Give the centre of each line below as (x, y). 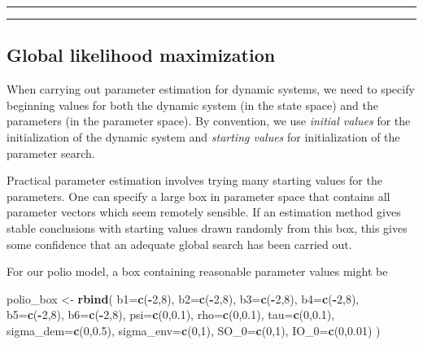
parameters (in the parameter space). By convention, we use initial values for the (209, 121)
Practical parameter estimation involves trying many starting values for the (194, 180)
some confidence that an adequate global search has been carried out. (179, 244)
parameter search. (51, 153)
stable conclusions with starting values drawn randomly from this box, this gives (207, 227)
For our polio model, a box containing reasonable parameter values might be (197, 271)
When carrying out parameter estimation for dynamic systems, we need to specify (211, 89)
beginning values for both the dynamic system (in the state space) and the (192, 105)
